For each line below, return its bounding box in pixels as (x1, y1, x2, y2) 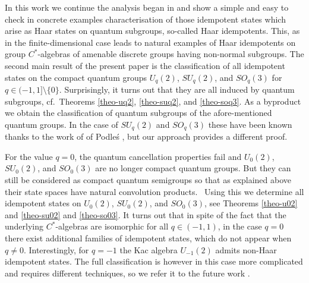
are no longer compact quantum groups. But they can (95, 162, 291, 174)
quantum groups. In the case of (5, 118, 118, 130)
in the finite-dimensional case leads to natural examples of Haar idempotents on (5, 36, 296, 48)
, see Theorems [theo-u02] (204, 197, 298, 209)
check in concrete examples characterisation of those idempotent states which (5, 12, 286, 25)
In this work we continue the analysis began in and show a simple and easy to (5, 1, 289, 13)
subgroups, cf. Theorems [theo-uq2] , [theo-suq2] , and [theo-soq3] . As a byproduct (5, 95, 301, 107)
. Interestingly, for (23, 243, 89, 256)
